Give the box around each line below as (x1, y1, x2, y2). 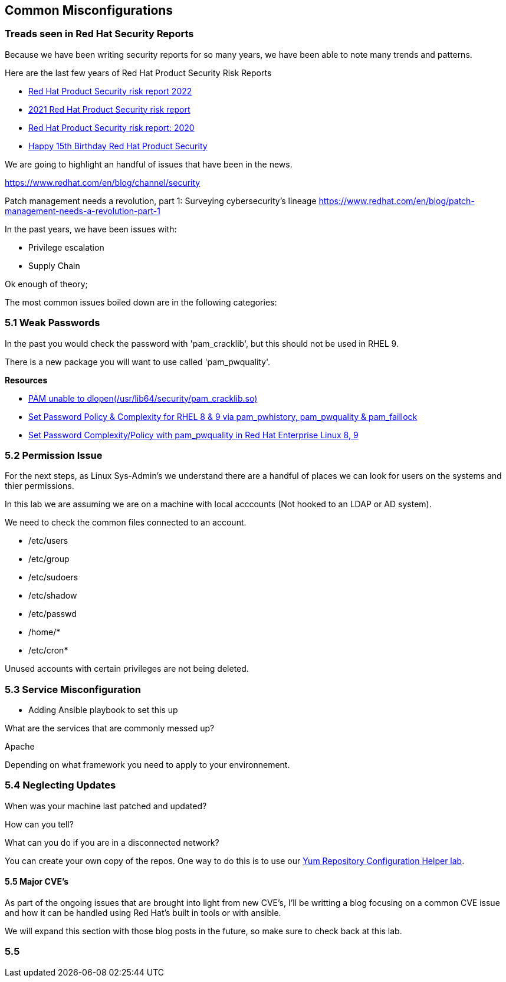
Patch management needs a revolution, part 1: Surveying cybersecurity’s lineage (5, 195, 317, 206)
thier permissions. (5, 481, 74, 491)
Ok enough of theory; (5, 278, 88, 289)
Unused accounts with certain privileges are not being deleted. (5, 664, 249, 674)
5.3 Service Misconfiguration (5, 683, 142, 695)
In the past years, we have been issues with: (5, 224, 177, 234)
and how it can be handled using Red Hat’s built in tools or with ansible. (5, 908, 281, 918)
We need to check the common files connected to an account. (5, 517, 247, 528)
